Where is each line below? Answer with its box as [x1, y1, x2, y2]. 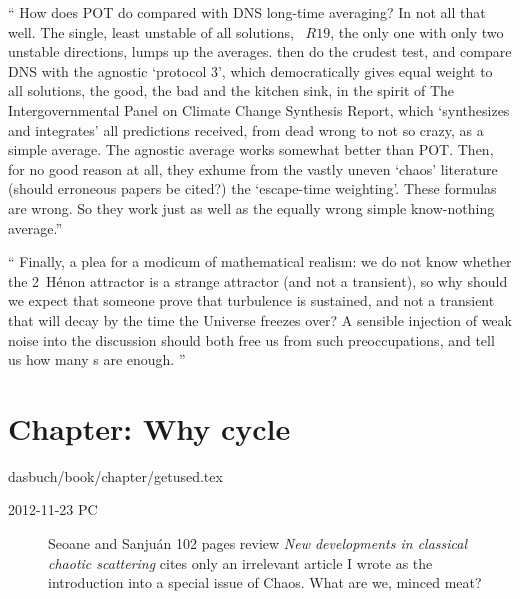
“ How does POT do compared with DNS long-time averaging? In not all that [8, 2, 486, 22]
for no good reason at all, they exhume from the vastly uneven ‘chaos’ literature [8, 158, 498, 179]
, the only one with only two [330, 21, 504, 42]
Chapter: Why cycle [8, 407, 291, 448]
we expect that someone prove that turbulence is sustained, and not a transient [8, 290, 495, 311]
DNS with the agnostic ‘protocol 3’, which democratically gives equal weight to [8, 60, 493, 81]
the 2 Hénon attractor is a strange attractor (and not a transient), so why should [8, 270, 508, 291]
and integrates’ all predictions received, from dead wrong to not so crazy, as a [8, 119, 484, 140]
